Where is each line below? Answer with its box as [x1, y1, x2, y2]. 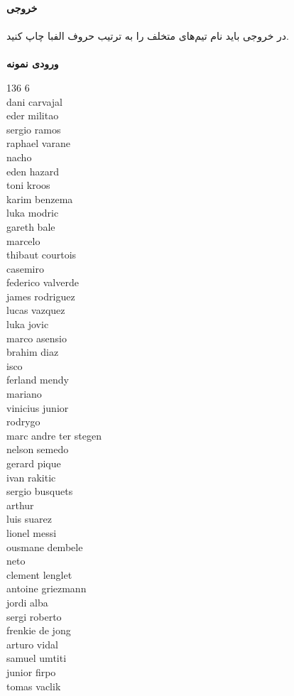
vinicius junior [6, 400, 69, 415]
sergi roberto [6, 609, 62, 624]
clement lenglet [6, 567, 72, 582]
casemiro [6, 261, 44, 276]
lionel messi [6, 525, 57, 540]
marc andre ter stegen [6, 428, 102, 442]
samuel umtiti [6, 651, 67, 665]
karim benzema [6, 191, 73, 206]
